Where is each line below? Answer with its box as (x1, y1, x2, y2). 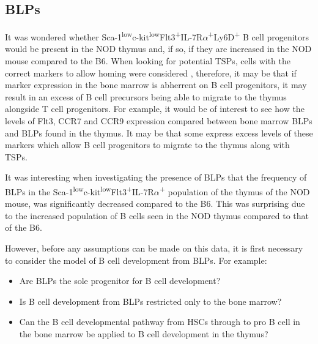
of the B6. (5, 221, 42, 234)
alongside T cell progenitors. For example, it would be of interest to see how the (5, 102, 305, 115)
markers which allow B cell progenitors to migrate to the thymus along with (5, 138, 290, 151)
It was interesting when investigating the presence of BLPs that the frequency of (5, 171, 307, 184)
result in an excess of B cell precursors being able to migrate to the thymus (5, 90, 287, 103)
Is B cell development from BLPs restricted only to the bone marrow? (19, 294, 282, 307)
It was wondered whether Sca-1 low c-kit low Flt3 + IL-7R (5, 29, 203, 43)
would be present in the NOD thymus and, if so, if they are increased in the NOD (5, 42, 312, 55)
